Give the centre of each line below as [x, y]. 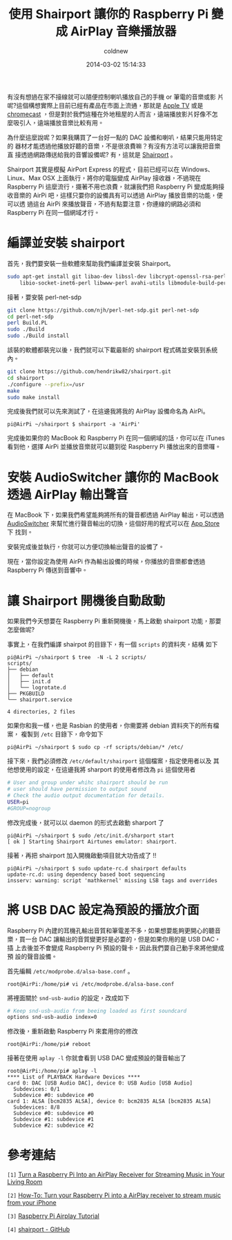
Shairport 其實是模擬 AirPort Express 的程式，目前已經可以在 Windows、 [110, 169]
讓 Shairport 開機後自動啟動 [86, 601]
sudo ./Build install [38, 336]
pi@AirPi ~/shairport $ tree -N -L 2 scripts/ [77, 658]
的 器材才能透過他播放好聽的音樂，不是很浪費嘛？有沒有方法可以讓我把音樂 [114, 146]
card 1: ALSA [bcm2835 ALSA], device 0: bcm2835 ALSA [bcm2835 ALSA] [109, 1101]
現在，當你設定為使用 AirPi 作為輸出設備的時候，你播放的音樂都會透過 [106, 562]
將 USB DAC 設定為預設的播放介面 [103, 910]
